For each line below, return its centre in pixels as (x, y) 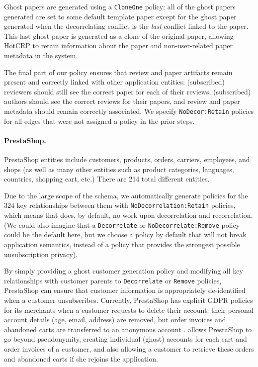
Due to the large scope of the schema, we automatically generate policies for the (126, 195)
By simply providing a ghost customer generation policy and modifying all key (124, 271)
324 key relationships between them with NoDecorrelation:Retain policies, (120, 205)
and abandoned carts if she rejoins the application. (81, 358)
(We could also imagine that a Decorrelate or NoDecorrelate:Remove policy (122, 225)
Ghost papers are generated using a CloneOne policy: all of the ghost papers (120, 6)
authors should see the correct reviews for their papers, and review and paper (122, 101)
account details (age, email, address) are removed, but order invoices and (115, 320)
